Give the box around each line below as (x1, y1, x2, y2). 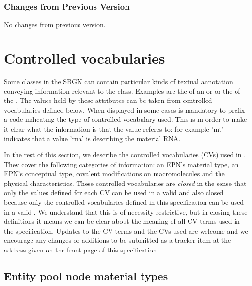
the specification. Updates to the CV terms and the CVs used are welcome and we (4, 225, 248, 236)
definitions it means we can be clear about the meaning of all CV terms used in (4, 216, 240, 226)
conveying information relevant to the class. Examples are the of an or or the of (4, 85, 240, 96)
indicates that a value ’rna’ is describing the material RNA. (4, 133, 181, 143)
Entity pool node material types (4, 269, 168, 284)
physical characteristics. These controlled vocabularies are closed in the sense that (4, 178, 247, 188)
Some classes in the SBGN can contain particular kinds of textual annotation (4, 76, 233, 86)
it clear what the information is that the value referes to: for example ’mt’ (4, 123, 223, 134)
